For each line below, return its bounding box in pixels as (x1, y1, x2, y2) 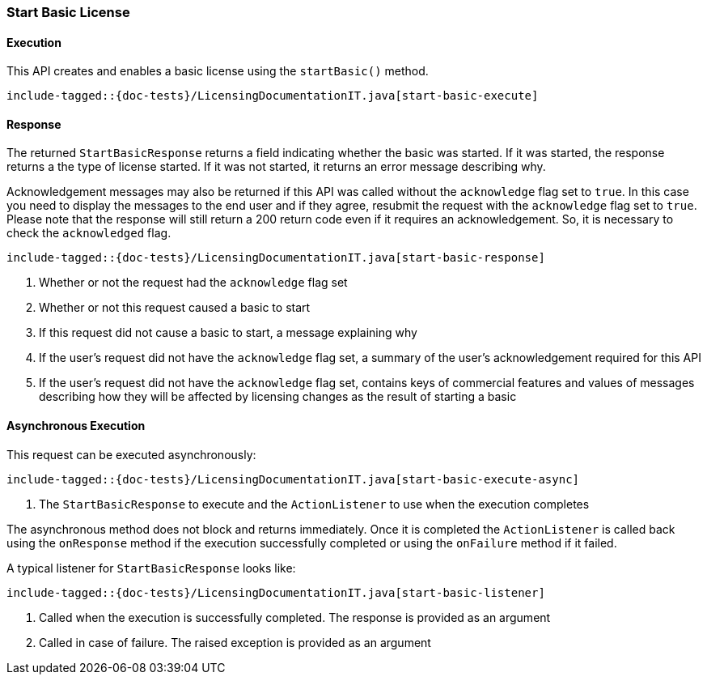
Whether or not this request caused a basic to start (39, 300, 311, 315)
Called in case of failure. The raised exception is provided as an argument (39, 635, 431, 649)
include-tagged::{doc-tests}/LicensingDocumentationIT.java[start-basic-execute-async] (6, 472, 580, 486)
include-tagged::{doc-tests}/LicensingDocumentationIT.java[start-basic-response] (6, 251, 545, 265)
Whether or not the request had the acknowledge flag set (39, 275, 348, 290)
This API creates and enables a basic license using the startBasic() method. (6, 64, 429, 79)
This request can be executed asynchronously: (6, 447, 256, 462)
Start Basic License (6, 4, 130, 20)
